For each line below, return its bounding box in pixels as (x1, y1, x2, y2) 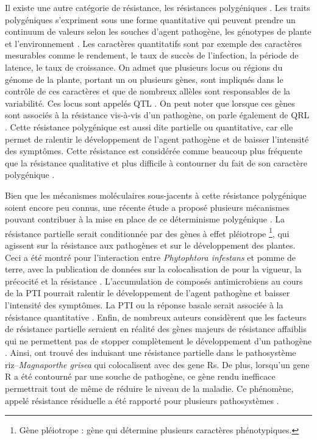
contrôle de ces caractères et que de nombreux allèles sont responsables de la (5, 85, 291, 98)
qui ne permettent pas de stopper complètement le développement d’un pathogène (5, 334, 312, 347)
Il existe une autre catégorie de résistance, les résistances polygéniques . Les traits (5, 1, 310, 13)
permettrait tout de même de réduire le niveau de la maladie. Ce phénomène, (5, 382, 294, 395)
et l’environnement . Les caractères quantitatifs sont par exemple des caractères (5, 37, 302, 49)
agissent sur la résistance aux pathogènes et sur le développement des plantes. (5, 238, 296, 251)
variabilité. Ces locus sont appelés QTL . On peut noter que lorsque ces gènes (5, 96, 295, 109)
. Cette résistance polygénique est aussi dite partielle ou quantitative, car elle (5, 120, 293, 133)
